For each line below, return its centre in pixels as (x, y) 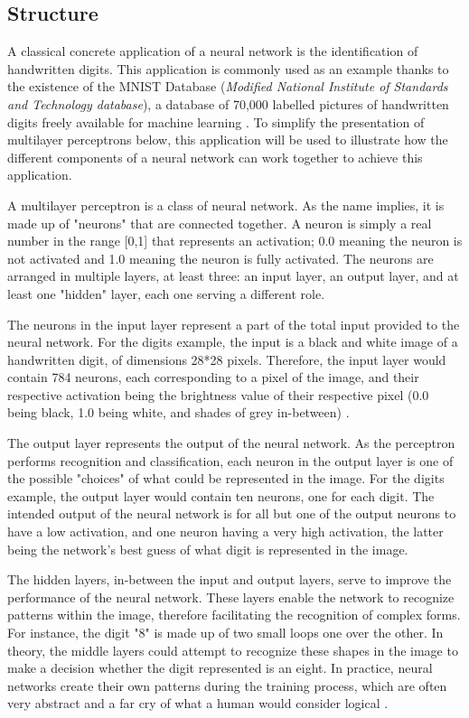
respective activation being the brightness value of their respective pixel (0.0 (218, 394)
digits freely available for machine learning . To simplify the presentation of (216, 121)
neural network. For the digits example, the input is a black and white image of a (233, 342)
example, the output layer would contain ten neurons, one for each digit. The (221, 495)
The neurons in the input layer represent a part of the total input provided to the (234, 324)
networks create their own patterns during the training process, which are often (227, 685)
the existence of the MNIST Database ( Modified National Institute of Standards (228, 86)
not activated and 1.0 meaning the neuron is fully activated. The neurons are (220, 258)
